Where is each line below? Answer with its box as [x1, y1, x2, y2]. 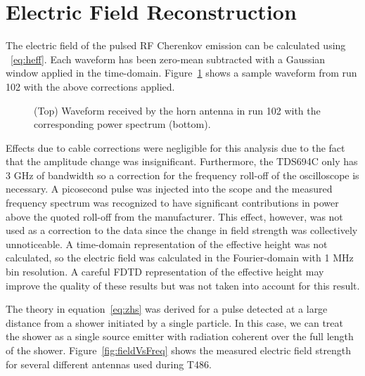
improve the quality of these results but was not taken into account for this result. [6, 278, 360, 292]
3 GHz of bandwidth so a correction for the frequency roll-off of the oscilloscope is [6, 167, 359, 182]
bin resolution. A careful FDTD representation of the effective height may [6, 264, 324, 279]
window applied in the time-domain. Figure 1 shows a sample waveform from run [6, 65, 357, 80]
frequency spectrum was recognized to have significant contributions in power [6, 195, 339, 210]
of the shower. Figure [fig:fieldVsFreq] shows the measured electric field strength [6, 343, 352, 357]
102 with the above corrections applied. [6, 79, 175, 93]
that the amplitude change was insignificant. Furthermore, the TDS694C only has [6, 154, 358, 169]
